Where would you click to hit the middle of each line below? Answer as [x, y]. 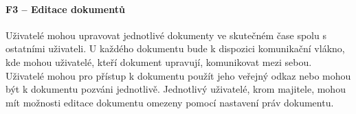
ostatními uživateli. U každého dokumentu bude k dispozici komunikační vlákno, [175, 48]
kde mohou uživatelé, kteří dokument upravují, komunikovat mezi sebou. [159, 61]
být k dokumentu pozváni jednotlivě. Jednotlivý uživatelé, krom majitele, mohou [176, 89]
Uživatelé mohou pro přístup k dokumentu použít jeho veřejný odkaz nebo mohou [178, 75]
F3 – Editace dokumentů [65, 9]
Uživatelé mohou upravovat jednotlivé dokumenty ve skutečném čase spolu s [166, 35]
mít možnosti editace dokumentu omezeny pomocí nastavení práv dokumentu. [170, 102]
